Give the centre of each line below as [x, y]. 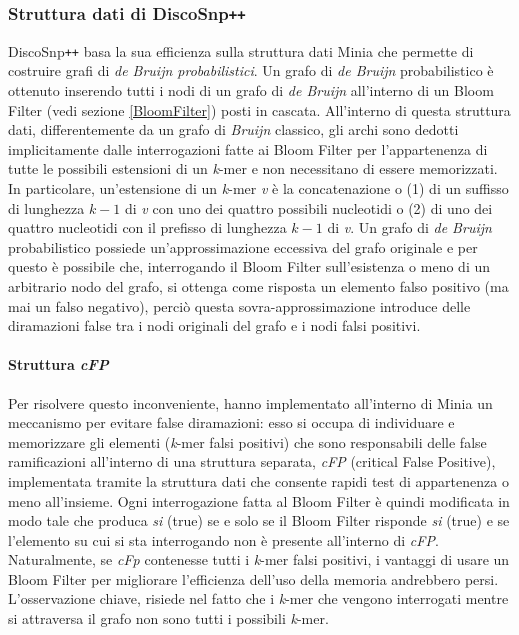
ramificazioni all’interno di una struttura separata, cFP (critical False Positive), [252, 461]
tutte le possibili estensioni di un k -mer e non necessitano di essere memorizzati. [253, 168]
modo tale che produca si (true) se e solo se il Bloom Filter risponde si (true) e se [259, 520]
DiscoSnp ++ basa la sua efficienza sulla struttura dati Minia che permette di [241, 50]
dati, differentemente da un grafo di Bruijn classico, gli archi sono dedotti [233, 129]
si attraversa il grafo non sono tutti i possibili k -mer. [168, 618]
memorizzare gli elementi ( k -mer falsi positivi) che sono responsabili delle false [247, 441]
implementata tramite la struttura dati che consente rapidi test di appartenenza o [258, 480]
